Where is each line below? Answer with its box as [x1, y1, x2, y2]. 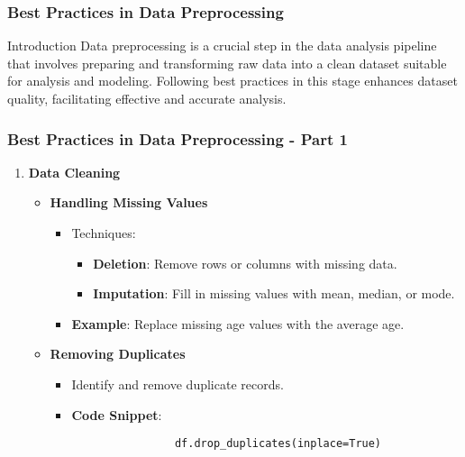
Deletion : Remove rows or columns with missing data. [93, 253, 397, 272]
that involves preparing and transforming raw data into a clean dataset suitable [7, 53, 447, 72]
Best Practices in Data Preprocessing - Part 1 [7, 127, 348, 150]
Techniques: [71, 224, 136, 242]
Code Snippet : [71, 405, 162, 424]
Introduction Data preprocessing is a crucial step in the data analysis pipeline [7, 36, 437, 55]
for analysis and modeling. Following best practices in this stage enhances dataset [7, 71, 458, 90]
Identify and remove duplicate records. [71, 374, 284, 393]
